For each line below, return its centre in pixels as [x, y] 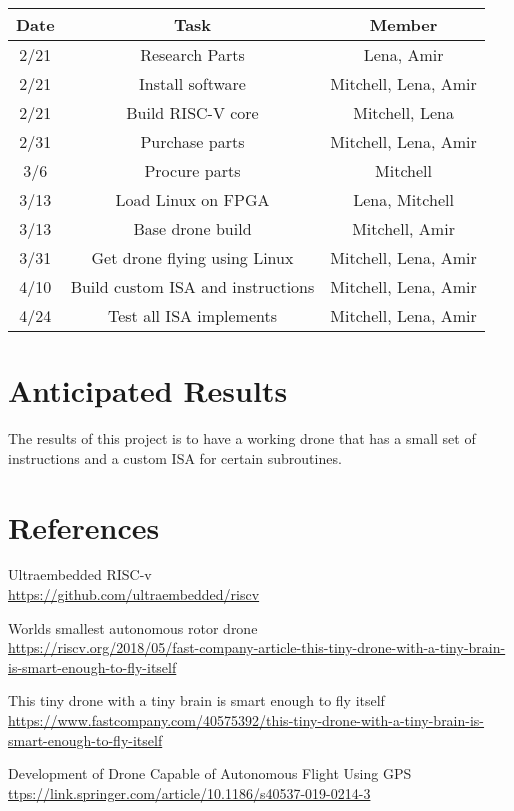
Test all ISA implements [192, 315]
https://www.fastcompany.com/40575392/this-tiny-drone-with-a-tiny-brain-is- [246, 720]
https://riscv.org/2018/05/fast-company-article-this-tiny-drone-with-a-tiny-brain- [257, 647]
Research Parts [192, 54]
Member [403, 24]
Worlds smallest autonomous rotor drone [133, 627]
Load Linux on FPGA [192, 199]
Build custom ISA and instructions [192, 286]
